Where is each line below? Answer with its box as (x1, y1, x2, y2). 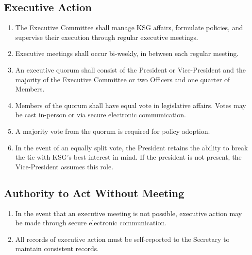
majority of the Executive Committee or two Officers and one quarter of (15, 74, 230, 84)
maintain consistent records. (15, 243, 99, 254)
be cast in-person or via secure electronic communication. (15, 109, 186, 120)
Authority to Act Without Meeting (4, 185, 185, 200)
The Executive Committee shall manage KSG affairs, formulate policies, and (15, 22, 243, 33)
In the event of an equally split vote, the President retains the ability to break (15, 142, 248, 152)
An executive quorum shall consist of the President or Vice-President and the (15, 64, 246, 74)
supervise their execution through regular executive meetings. (15, 32, 198, 42)
